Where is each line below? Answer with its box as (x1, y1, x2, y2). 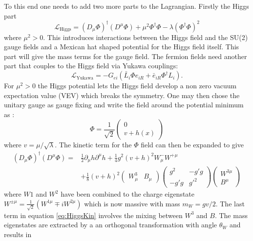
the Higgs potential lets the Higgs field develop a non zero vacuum (38, 80, 237, 91)
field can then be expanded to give (141, 140, 244, 150)
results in (4, 229, 32, 239)
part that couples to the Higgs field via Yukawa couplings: (4, 60, 178, 71)
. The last (215, 198, 245, 208)
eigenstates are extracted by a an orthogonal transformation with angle (4, 220, 217, 230)
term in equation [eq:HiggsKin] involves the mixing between (4, 210, 183, 220)
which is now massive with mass (84, 198, 180, 208)
